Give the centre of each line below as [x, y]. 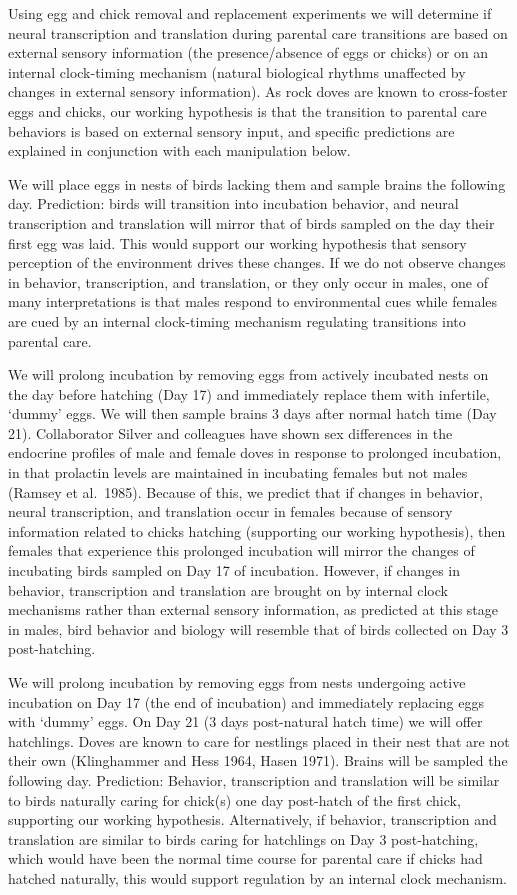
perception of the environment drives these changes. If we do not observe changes [257, 262]
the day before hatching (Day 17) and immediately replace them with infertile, [249, 393]
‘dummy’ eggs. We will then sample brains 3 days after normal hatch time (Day [252, 413]
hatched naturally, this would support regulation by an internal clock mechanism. [257, 877]
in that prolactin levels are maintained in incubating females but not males [238, 472]
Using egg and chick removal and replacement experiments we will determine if [250, 13]
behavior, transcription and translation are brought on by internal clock [228, 589]
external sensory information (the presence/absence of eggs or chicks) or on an [248, 52]
